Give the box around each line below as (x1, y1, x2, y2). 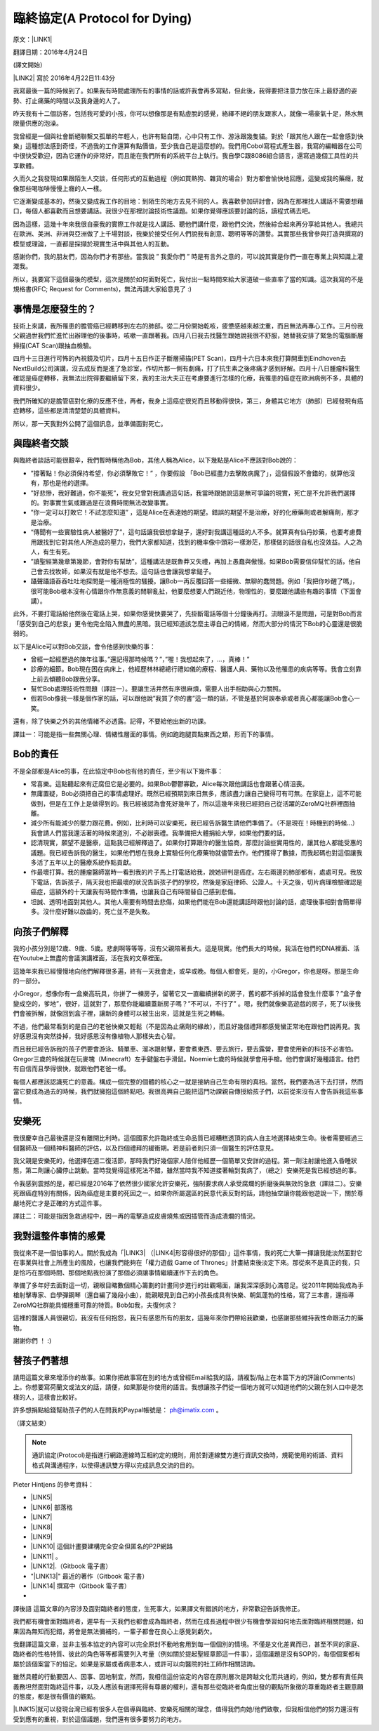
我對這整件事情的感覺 (13, 1230, 105, 1242)
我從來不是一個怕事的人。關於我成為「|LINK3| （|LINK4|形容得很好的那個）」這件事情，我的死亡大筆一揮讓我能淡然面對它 (13, 1248, 363, 1256)
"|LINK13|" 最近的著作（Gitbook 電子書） (30, 1572, 149, 1580)
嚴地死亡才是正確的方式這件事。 (13, 1199, 105, 1207)
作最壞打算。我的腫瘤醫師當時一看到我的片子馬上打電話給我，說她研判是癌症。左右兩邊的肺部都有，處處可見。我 (30, 868, 357, 877)
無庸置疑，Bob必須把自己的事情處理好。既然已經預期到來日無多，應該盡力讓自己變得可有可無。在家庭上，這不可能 (30, 790, 362, 798)
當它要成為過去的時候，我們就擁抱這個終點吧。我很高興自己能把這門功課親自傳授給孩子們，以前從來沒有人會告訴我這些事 (13, 1087, 364, 1095)
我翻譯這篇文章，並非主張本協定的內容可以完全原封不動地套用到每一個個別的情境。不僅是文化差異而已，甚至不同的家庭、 (13, 1640, 364, 1648)
